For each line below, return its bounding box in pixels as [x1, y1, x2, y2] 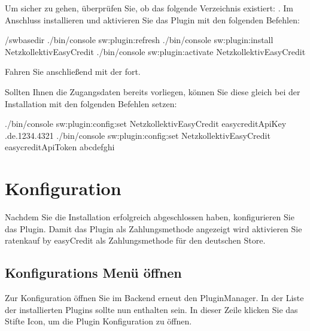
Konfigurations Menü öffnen [5, 263, 182, 282]
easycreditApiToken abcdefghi [5, 141, 115, 153]
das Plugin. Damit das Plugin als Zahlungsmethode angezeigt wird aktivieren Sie [5, 222, 302, 235]
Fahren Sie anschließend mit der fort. [5, 65, 141, 78]
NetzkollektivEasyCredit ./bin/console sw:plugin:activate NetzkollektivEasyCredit [5, 45, 306, 57]
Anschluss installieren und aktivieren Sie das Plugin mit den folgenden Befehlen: [5, 13, 300, 26]
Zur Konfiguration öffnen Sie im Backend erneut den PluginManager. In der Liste [5, 291, 304, 304]
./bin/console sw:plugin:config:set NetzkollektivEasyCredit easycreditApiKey [5, 117, 287, 130]
